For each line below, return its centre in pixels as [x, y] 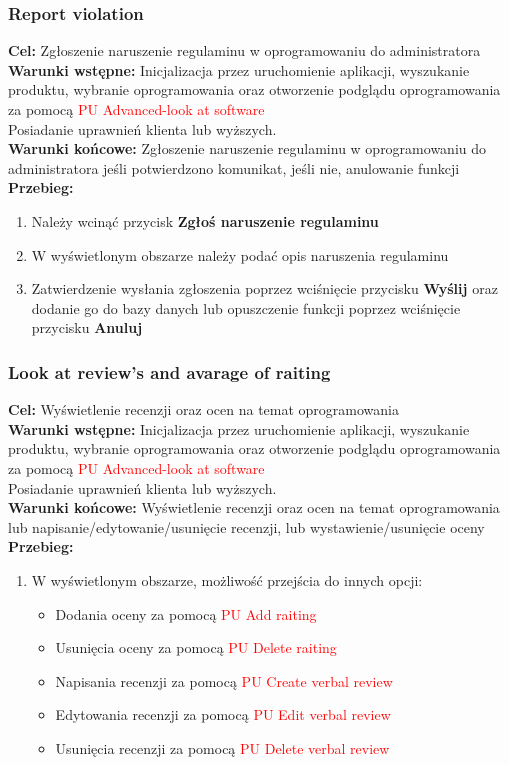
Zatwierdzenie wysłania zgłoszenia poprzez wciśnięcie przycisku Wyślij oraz [264, 288]
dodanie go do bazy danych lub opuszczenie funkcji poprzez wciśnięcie [246, 307]
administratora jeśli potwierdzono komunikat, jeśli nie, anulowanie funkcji [234, 167]
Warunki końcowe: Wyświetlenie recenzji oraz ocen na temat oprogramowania [254, 507]
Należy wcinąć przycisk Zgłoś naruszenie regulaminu [205, 220]
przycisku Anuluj [87, 327]
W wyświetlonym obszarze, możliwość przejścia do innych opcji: [227, 579]
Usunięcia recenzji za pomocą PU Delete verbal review [222, 747]
